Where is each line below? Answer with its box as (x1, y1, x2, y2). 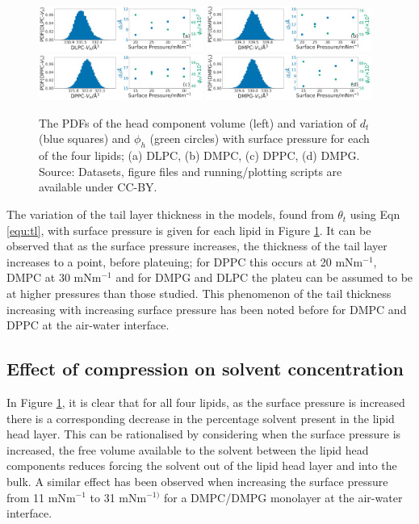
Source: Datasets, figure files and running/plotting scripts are (39, 162, 342, 179)
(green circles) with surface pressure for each (149, 130, 370, 147)
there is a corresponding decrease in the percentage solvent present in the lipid (6, 409, 395, 426)
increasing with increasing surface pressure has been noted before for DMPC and (6, 300, 407, 317)
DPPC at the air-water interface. (6, 316, 170, 333)
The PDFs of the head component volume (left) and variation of (39, 114, 357, 131)
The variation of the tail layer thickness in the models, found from (6, 206, 334, 223)
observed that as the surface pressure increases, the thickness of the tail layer (6, 237, 388, 254)
